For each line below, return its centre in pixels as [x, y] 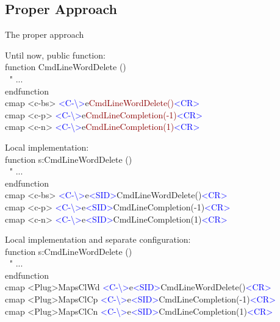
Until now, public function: [55, 55]
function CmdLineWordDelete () [66, 67]
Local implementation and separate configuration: [98, 239]
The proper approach [45, 34]
